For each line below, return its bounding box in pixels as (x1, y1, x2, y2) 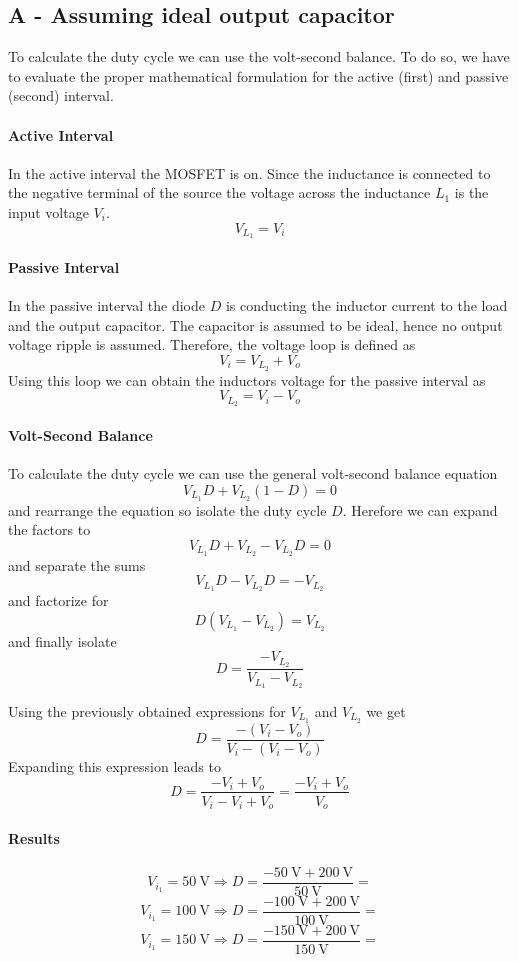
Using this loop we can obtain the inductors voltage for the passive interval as (8, 369, 486, 390)
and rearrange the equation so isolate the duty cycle (8, 499, 327, 520)
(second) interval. (8, 85, 114, 106)
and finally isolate (8, 630, 117, 651)
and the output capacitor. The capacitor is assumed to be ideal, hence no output (8, 314, 503, 335)
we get (366, 701, 406, 721)
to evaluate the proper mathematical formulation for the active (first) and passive (8, 65, 509, 86)
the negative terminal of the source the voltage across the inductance (8, 182, 431, 203)
